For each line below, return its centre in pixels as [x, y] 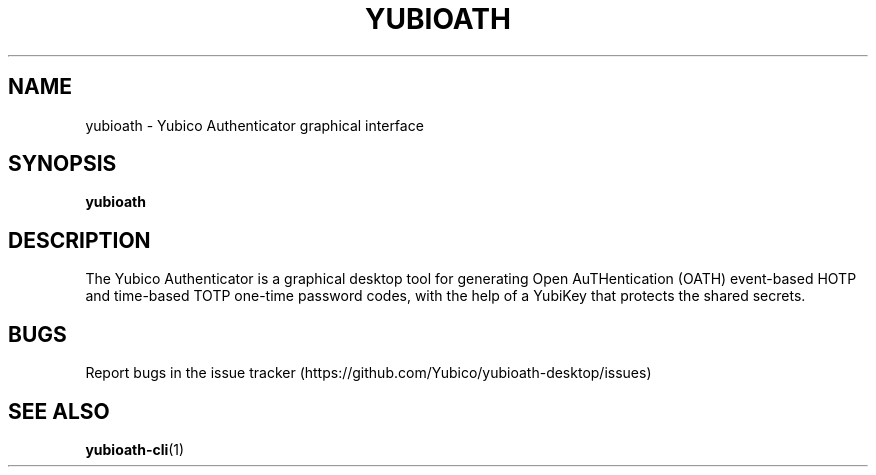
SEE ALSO [59, 411]
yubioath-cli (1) [135, 449]
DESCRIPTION [79, 240]
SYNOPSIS [62, 164]
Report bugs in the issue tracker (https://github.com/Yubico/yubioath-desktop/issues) [368, 373]
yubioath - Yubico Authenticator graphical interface [254, 125]
